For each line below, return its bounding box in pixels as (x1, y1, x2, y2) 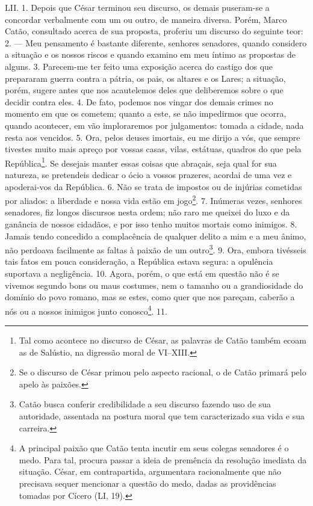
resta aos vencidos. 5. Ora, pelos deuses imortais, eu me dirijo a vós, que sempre (5, 131, 300, 143)
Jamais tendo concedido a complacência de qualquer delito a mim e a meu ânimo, (5, 229, 306, 242)
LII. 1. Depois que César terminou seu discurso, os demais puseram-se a (5, 1, 270, 13)
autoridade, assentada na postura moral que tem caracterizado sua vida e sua (19, 410, 305, 422)
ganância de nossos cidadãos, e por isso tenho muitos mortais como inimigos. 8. (5, 218, 297, 230)
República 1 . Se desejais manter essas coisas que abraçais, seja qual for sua (5, 155, 277, 169)
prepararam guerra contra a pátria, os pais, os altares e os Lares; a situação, (5, 72, 286, 84)
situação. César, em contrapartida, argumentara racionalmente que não (19, 465, 281, 478)
